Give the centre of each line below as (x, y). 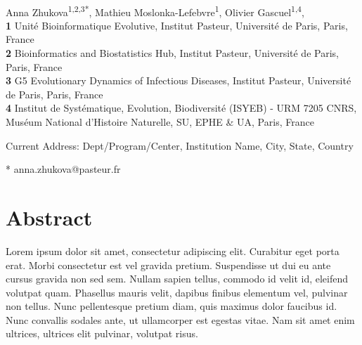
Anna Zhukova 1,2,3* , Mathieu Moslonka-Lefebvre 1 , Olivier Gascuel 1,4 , (155, 11)
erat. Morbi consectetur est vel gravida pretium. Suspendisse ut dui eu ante (168, 265)
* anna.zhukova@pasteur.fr (63, 169)
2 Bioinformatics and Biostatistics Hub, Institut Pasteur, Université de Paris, (172, 53)
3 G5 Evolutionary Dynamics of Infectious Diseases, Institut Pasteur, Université (179, 80)
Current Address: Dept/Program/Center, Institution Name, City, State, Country (180, 145)
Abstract (49, 217)
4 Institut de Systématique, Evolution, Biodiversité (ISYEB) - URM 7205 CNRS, (181, 108)
